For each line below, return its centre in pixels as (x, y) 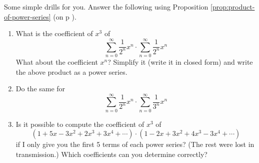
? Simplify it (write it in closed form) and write (180, 61)
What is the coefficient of (54, 33)
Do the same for (40, 89)
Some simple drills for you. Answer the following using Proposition (106, 7)
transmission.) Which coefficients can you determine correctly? (111, 154)
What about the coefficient (57, 61)
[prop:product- (232, 7)
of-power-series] (27, 16)
